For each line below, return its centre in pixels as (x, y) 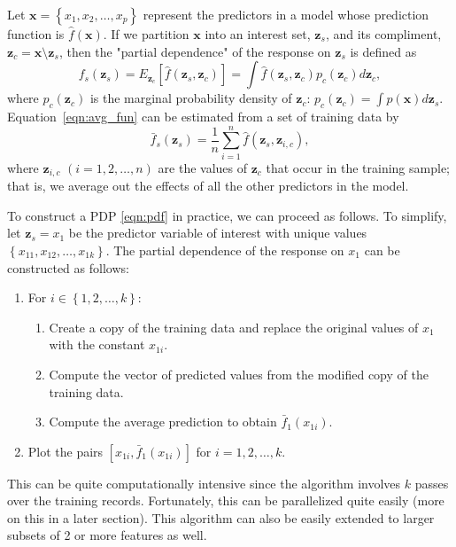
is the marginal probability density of (191, 98)
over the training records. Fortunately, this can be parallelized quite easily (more (226, 500)
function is (36, 34)
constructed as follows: (68, 267)
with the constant (97, 344)
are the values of (203, 167)
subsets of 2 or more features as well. (107, 535)
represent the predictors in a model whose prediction (286, 14)
